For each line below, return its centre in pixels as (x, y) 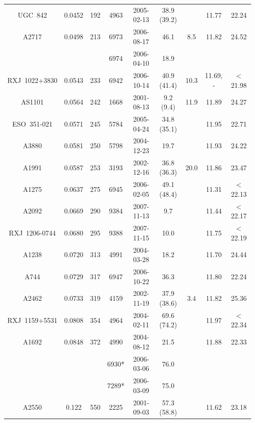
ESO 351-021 (32, 123)
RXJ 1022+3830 (32, 80)
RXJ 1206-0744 (32, 232)
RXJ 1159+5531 (32, 320)
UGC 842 (32, 14)
